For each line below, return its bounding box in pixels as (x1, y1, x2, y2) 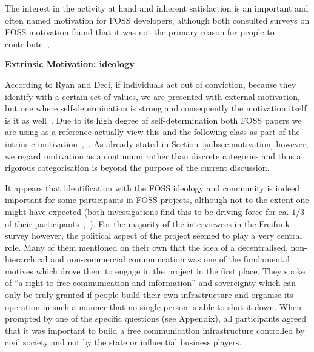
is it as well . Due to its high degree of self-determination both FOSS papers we (5, 113, 302, 126)
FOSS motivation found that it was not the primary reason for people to (5, 25, 275, 38)
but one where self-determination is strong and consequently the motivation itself (5, 102, 307, 115)
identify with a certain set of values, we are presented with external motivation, (5, 90, 300, 102)
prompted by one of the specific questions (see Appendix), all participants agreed (5, 312, 307, 325)
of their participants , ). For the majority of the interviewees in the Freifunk (5, 217, 290, 230)
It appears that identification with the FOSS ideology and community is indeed (5, 181, 300, 194)
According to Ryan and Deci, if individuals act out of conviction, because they (5, 78, 296, 90)
